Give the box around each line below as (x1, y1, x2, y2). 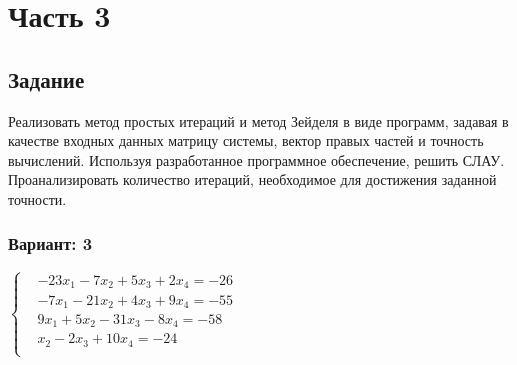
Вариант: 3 (8, 231, 93, 256)
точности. (8, 188, 67, 209)
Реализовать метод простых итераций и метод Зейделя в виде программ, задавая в (8, 110, 509, 131)
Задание (8, 63, 85, 94)
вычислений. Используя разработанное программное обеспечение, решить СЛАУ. (8, 149, 505, 170)
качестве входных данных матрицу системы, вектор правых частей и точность (8, 130, 484, 151)
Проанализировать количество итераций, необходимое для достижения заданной (8, 169, 497, 190)
